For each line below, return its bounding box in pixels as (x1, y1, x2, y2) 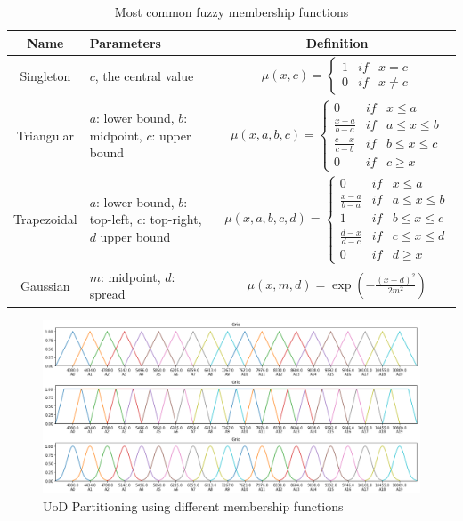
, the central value (94, 67, 194, 85)
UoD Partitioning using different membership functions (43, 496, 344, 515)
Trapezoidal (13, 210, 77, 228)
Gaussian (20, 276, 70, 294)
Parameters (89, 33, 161, 52)
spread (89, 285, 126, 303)
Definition (305, 33, 369, 52)
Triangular (16, 125, 74, 144)
